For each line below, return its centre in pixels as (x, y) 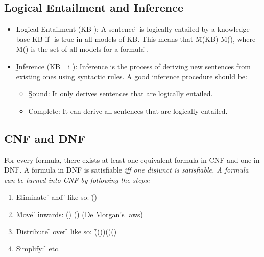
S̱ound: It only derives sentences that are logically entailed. (121, 93)
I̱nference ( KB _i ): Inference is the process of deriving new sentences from (134, 66)
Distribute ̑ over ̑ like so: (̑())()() (66, 231)
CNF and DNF (45, 138)
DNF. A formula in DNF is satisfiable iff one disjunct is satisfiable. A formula (126, 170)
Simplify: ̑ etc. (38, 249)
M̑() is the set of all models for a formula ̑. (82, 49)
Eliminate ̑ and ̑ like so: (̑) (56, 197)
